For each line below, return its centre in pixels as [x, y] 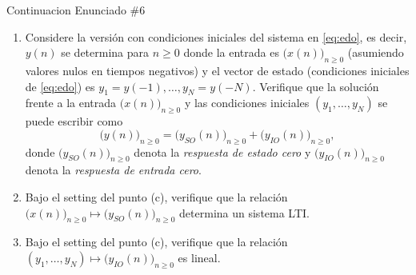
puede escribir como [74, 121]
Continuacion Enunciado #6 [76, 10]
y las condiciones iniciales [247, 103]
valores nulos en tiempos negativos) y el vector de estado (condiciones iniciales [217, 70]
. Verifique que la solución [316, 86]
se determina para [105, 52]
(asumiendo [376, 52]
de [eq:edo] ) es [60, 86]
